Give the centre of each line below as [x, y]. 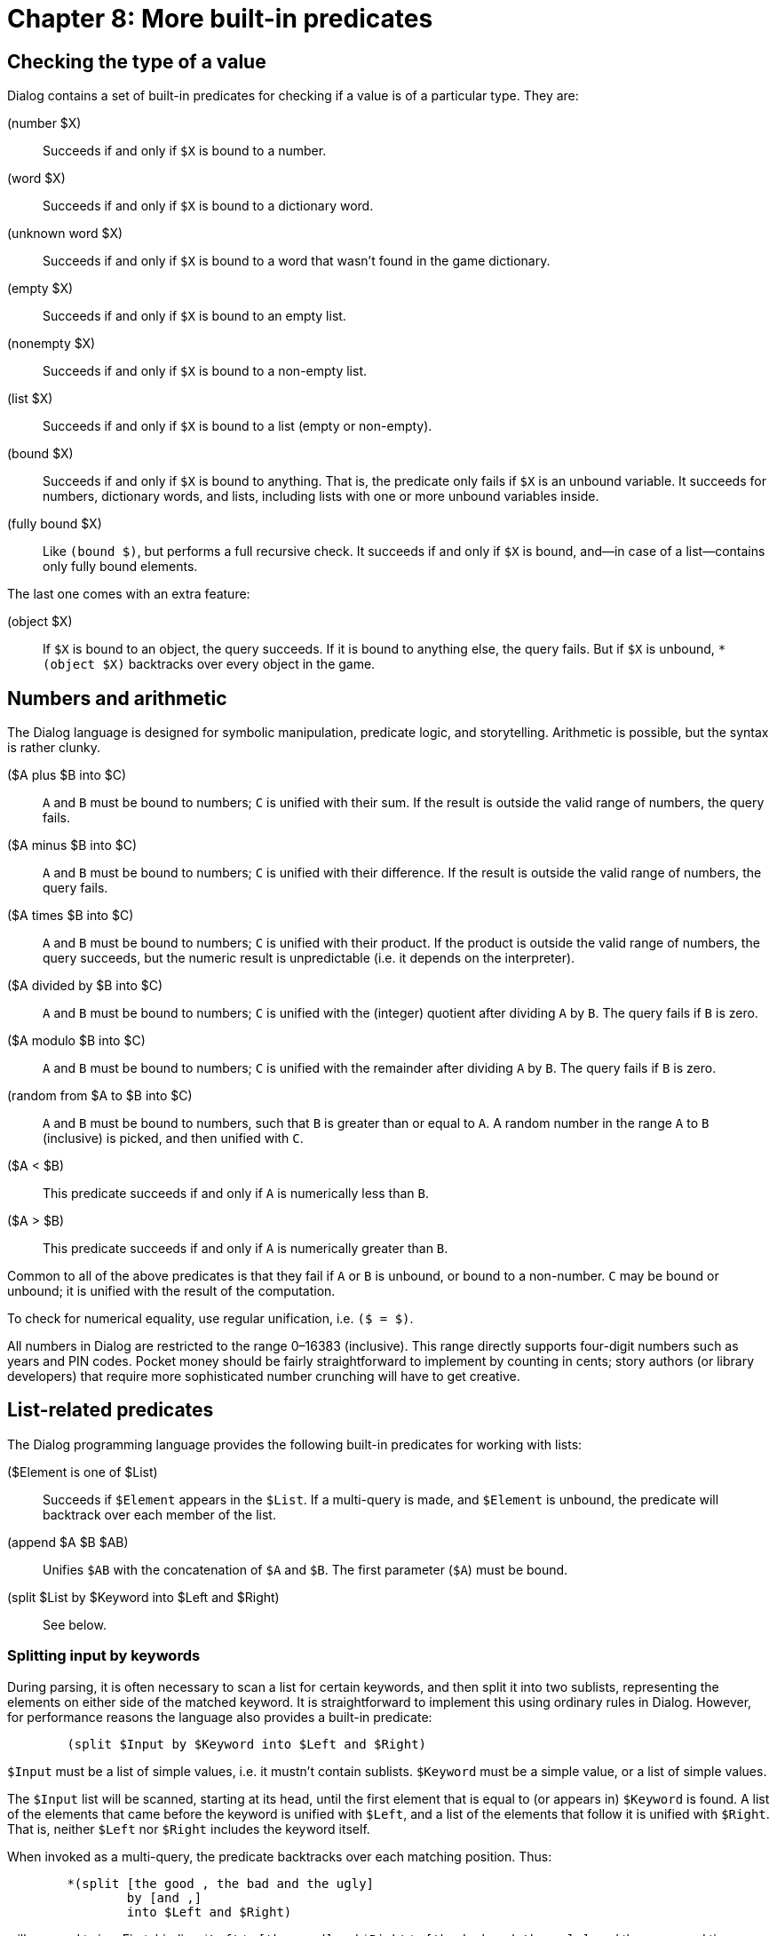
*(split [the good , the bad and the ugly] [221, 1883]
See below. [75, 1624]
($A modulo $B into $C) [76, 1041]
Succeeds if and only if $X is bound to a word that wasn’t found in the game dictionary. [297, 261]
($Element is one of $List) [83, 1472]
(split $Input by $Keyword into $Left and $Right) [247, 1744]
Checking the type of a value [137, 61]
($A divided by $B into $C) [85, 986]
